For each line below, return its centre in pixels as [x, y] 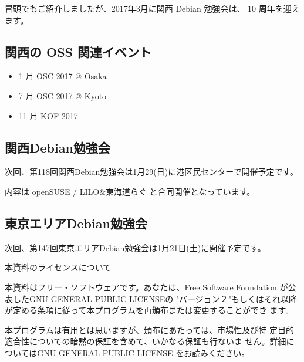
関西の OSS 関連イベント [78, 51]
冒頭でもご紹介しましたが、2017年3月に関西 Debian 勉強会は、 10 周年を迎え [152, 8]
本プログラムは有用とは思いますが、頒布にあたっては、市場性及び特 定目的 [149, 329]
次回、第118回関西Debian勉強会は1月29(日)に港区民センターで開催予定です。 [152, 172]
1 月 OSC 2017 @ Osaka [63, 76]
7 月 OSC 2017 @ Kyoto [63, 95]
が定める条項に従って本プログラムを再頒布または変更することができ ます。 [149, 310]
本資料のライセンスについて [58, 267]
